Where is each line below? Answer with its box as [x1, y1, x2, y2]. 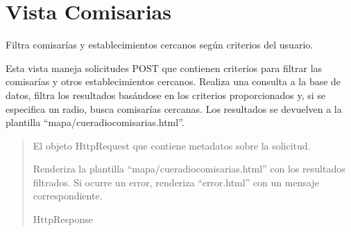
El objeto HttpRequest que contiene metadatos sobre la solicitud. [33, 138, 311, 152]
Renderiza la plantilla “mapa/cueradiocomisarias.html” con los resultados [33, 161, 345, 176]
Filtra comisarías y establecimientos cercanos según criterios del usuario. [6, 37, 314, 52]
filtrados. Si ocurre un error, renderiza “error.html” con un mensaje [33, 175, 319, 189]
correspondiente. [33, 188, 103, 203]
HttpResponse [33, 212, 93, 226]
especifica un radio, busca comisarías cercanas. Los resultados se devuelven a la [6, 101, 342, 116]
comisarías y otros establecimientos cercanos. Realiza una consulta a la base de [6, 74, 341, 89]
